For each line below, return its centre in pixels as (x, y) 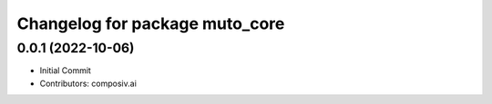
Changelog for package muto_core (151, 24)
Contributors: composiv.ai (88, 83)
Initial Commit (65, 71)
